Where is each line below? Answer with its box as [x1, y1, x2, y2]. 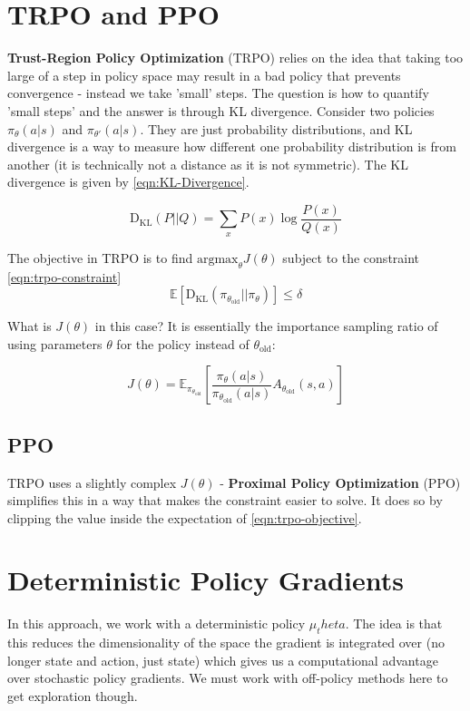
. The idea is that [345, 614, 443, 633]
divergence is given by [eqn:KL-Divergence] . [7, 172, 250, 191]
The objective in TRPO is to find [7, 248, 193, 267]
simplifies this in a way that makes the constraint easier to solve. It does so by [7, 491, 443, 510]
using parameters [7, 334, 103, 353]
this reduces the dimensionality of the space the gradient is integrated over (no [7, 633, 445, 652]
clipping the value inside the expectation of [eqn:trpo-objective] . [7, 508, 362, 527]
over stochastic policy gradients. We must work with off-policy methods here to [7, 668, 448, 687]
